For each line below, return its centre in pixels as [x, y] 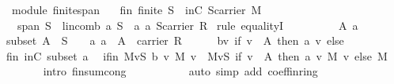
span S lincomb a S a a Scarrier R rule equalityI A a [188, 25]
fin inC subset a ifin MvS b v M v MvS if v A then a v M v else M [197, 55]
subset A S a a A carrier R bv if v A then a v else [175, 40]
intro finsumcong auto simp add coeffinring [180, 71]
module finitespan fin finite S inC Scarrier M [136, 9]
